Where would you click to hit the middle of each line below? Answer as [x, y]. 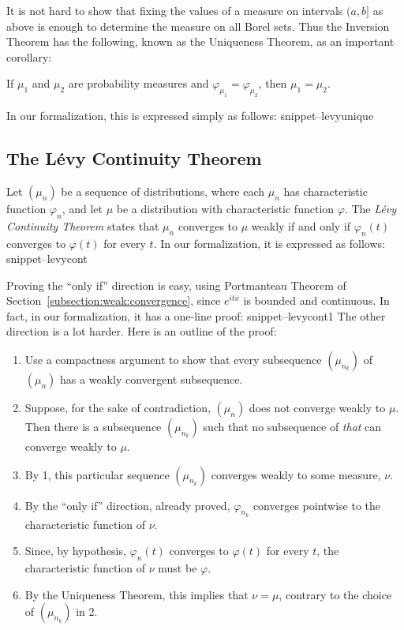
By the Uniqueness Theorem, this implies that [137, 594]
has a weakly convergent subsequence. [151, 379]
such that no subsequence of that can [292, 427]
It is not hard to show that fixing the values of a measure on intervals [175, 10]
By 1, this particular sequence [97, 474]
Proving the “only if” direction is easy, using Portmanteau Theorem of [176, 285]
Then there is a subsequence [93, 427]
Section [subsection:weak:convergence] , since [114, 300]
